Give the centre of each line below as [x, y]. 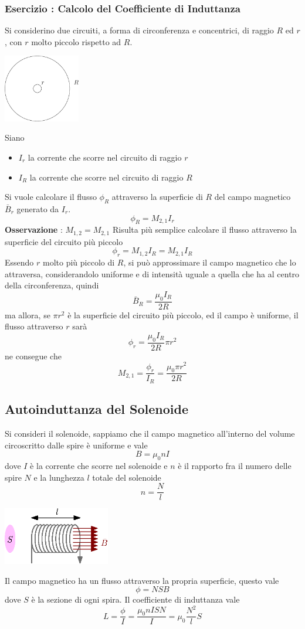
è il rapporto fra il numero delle [235, 465]
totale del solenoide [127, 477]
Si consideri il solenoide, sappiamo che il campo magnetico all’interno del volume [150, 433]
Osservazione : [34, 229]
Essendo [19, 262]
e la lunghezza [59, 477]
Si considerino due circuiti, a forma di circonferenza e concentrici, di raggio [139, 30]
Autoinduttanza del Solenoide [97, 409]
